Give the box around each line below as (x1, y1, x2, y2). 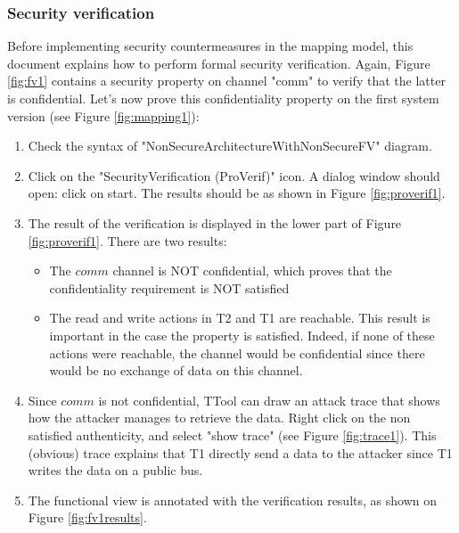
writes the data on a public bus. (28, 461, 203, 480)
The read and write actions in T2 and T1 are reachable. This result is (49, 308, 430, 327)
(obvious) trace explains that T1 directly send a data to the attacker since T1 (28, 443, 453, 462)
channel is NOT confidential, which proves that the (112, 261, 392, 280)
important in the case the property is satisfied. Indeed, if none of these (49, 325, 435, 344)
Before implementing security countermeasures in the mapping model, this (7, 37, 414, 55)
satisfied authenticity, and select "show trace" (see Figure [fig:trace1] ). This (28, 425, 437, 444)
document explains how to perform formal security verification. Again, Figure (7, 53, 430, 72)
